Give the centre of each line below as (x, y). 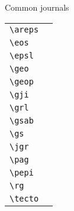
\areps (24, 29)
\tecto (24, 198)
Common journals (37, 7)
